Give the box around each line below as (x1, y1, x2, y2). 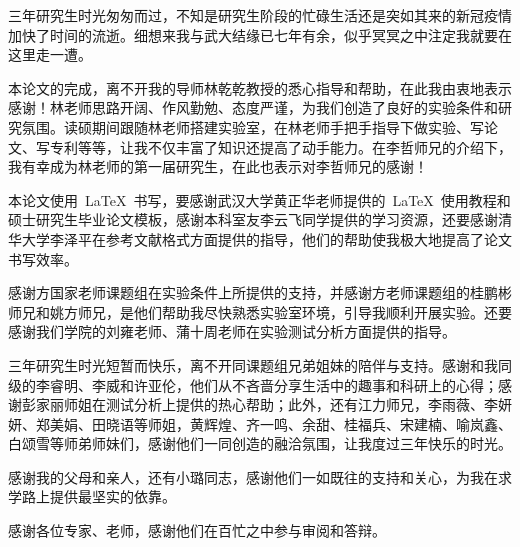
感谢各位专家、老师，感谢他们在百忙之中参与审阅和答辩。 (8, 520, 386, 541)
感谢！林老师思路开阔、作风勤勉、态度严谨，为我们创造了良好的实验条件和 (8, 97, 498, 118)
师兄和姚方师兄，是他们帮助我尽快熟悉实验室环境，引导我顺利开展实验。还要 (8, 301, 512, 322)
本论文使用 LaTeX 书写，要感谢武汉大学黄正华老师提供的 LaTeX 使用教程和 (8, 189, 511, 210)
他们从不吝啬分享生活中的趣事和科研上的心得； (189, 374, 498, 395)
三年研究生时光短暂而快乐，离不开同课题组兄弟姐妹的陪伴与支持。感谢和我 (8, 354, 498, 375)
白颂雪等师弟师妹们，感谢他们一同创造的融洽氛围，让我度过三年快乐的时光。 (8, 433, 512, 454)
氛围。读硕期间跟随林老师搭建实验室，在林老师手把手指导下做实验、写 (21, 116, 484, 137)
